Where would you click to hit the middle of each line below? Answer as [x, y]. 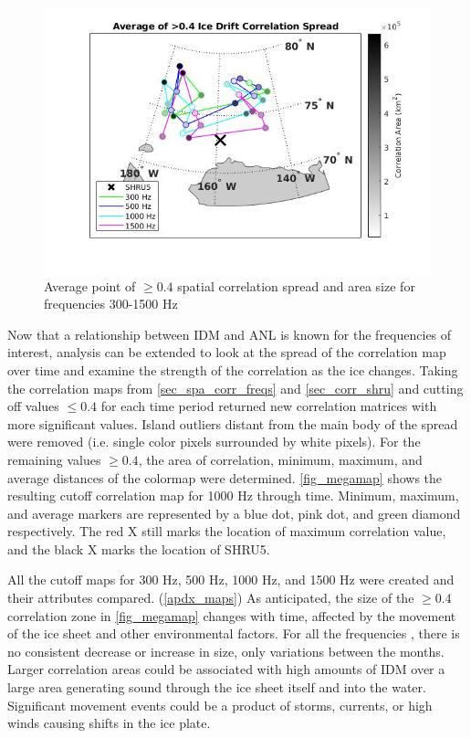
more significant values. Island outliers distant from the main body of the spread [233, 423]
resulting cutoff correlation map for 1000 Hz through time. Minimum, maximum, [233, 496]
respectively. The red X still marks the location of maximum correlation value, [227, 531]
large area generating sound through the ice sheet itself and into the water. [217, 687]
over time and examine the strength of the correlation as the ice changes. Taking [233, 369]
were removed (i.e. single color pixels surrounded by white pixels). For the [214, 442]
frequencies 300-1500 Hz [111, 304]
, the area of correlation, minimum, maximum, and [280, 459]
